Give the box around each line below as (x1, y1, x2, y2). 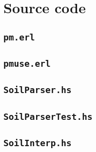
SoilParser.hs (3, 85, 72, 95)
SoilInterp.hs (3, 138, 72, 149)
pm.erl (3, 32, 35, 42)
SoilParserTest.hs (3, 111, 93, 122)
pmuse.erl (3, 58, 51, 69)
